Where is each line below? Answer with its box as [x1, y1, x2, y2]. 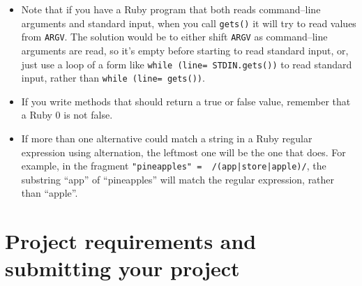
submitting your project [5, 254, 240, 283]
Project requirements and [5, 227, 257, 255]
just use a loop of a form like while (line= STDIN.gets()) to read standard [21, 57, 352, 71]
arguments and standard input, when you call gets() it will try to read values [21, 15, 356, 30]
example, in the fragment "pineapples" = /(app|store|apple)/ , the [21, 158, 326, 173]
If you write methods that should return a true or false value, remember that [21, 93, 351, 108]
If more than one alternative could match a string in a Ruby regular [21, 131, 312, 145]
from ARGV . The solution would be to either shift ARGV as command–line [21, 29, 328, 44]
